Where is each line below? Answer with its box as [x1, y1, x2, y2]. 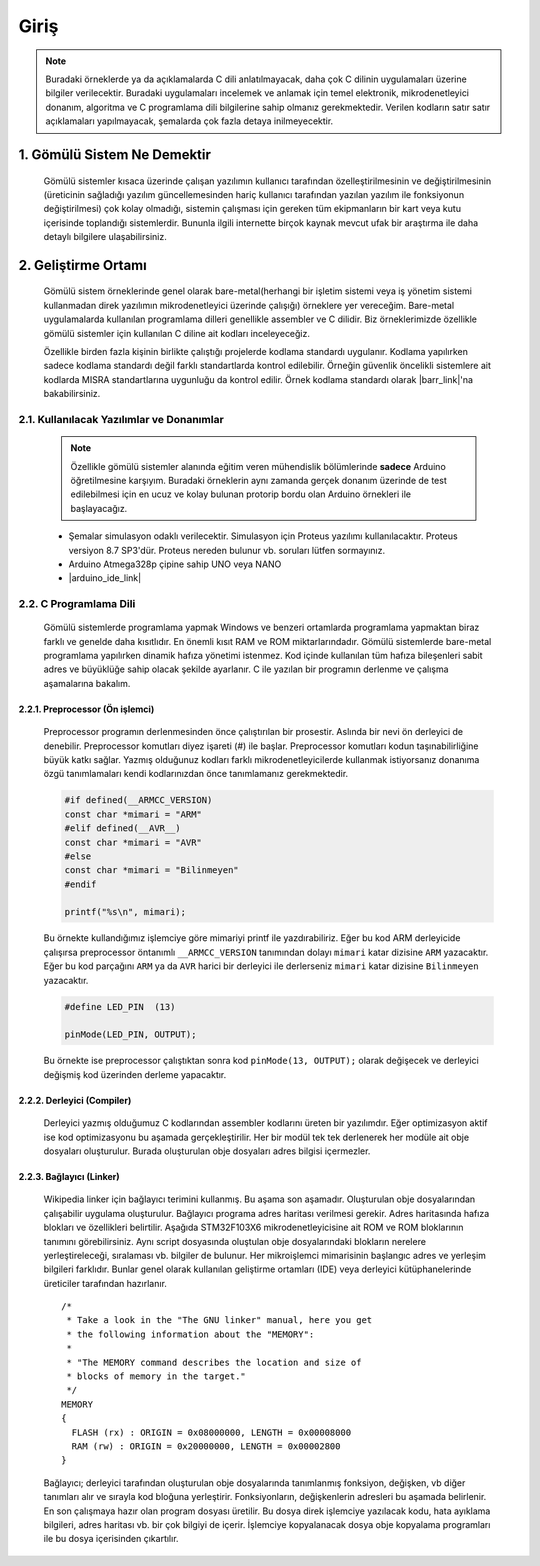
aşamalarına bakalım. [43, 677, 131, 689]
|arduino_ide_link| [68, 572, 142, 584]
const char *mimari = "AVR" [64, 836, 202, 848]
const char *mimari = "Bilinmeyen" [64, 865, 239, 876]
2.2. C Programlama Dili [18, 597, 136, 611]
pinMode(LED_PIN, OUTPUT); [64, 1029, 197, 1040]
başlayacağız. [70, 502, 128, 514]
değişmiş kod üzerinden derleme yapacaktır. [43, 1068, 227, 1080]
